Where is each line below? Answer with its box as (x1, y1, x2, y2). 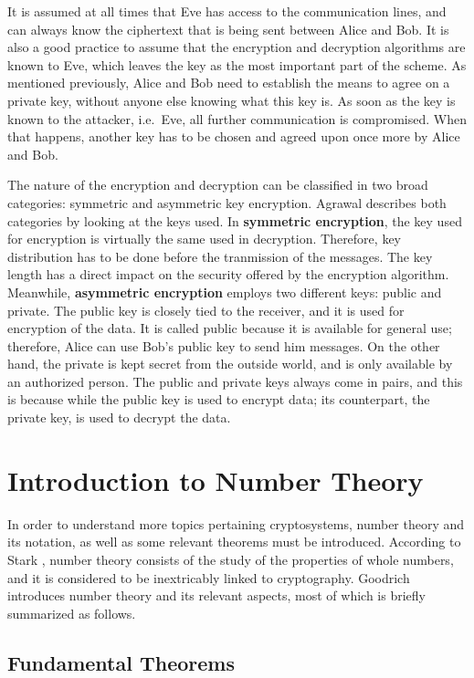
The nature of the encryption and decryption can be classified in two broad (7, 175, 428, 194)
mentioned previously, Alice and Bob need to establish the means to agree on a (7, 73, 450, 92)
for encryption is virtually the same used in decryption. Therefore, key (7, 229, 401, 248)
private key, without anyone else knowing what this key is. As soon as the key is (7, 90, 456, 110)
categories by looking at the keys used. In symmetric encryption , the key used (7, 211, 462, 230)
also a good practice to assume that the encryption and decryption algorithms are (7, 37, 466, 57)
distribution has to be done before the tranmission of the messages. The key (7, 246, 433, 266)
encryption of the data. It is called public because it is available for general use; (7, 318, 452, 338)
